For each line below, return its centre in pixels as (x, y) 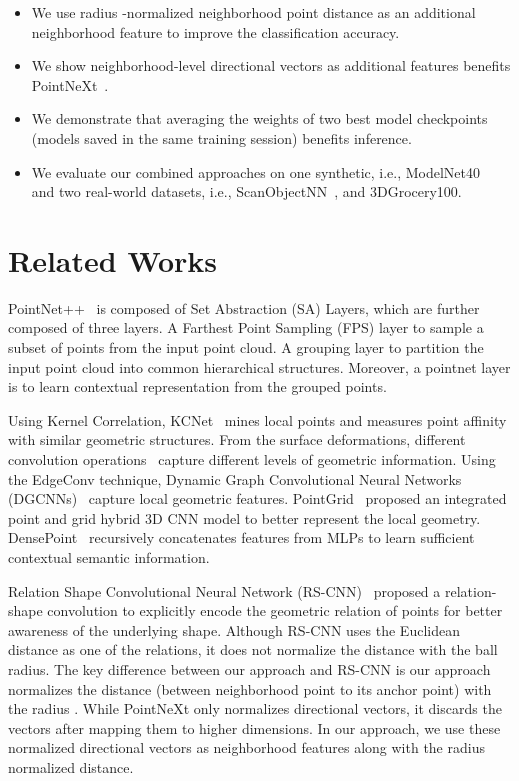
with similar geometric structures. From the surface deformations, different (237, 439)
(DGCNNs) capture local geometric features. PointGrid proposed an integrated (257, 498)
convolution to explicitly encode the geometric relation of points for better (275, 610)
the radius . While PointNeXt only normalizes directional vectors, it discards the (255, 708)
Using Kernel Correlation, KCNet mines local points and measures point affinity (257, 419)
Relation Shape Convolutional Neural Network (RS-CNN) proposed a (224, 590)
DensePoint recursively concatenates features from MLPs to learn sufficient (241, 537)
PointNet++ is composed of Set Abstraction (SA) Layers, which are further (244, 307)
